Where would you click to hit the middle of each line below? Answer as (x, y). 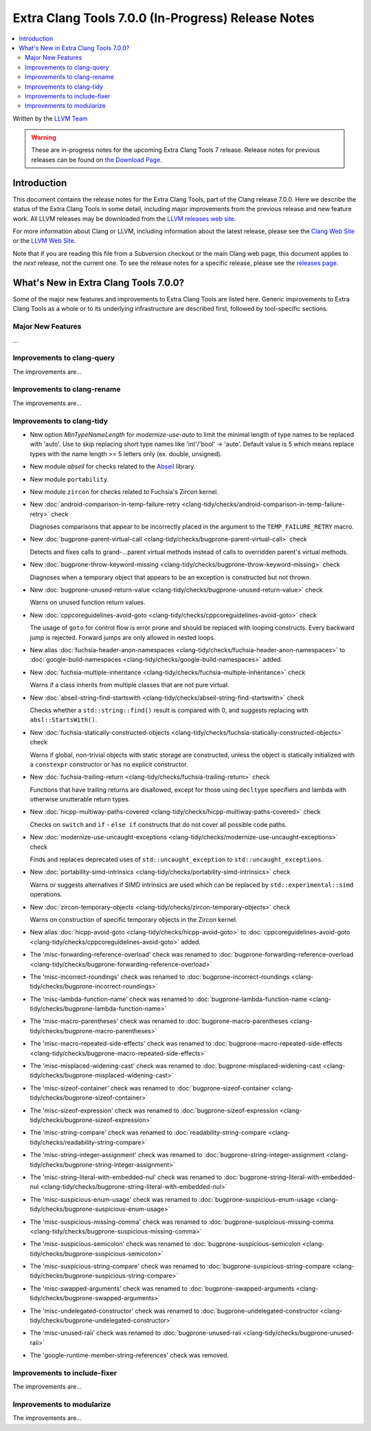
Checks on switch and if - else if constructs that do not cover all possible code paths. (158, 824)
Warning (44, 138)
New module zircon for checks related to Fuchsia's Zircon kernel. (124, 491)
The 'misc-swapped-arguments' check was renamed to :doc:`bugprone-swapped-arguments (162, 1288)
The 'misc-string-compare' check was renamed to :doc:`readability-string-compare (148, 1132)
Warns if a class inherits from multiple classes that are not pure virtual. (130, 685)
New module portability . (69, 479)
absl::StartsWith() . (64, 720)
